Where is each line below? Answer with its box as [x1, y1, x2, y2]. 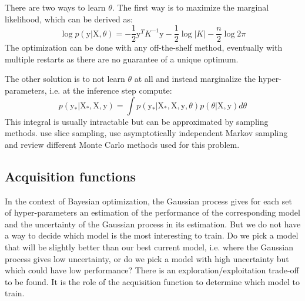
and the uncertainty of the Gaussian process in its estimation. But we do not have [5, 217, 301, 230]
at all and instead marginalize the [134, 72, 256, 85]
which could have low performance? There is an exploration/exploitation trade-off [5, 264, 299, 276]
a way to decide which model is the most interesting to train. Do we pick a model [5, 229, 299, 242]
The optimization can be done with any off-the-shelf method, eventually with [5, 41, 283, 54]
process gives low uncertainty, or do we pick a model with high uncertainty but [5, 252, 289, 264]
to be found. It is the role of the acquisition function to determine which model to [5, 275, 300, 287]
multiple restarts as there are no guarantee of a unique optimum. [5, 52, 239, 65]
